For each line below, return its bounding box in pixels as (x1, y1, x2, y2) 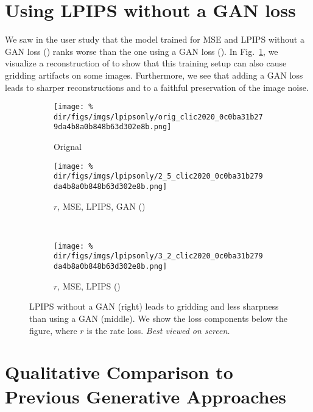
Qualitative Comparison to (5, 360, 233, 385)
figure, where (29, 324, 77, 336)
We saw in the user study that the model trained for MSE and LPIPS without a (5, 33, 304, 46)
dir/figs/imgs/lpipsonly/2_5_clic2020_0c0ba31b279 (54, 172, 263, 181)
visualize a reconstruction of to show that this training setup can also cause (5, 57, 287, 69)
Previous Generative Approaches (5, 383, 286, 408)
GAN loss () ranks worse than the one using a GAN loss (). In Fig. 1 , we (5, 44, 278, 57)
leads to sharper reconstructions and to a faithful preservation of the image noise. (5, 80, 309, 93)
